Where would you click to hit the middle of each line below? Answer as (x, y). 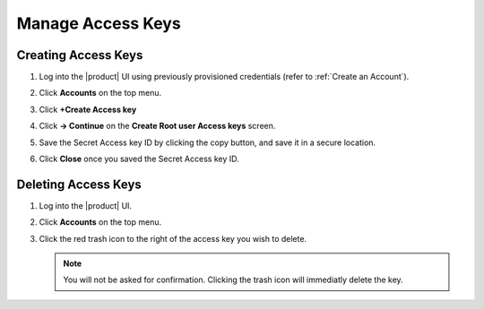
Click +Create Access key (88, 109)
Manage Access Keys (99, 23)
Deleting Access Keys (79, 184)
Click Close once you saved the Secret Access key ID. (139, 159)
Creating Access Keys (80, 55)
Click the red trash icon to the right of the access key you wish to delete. (173, 238)
